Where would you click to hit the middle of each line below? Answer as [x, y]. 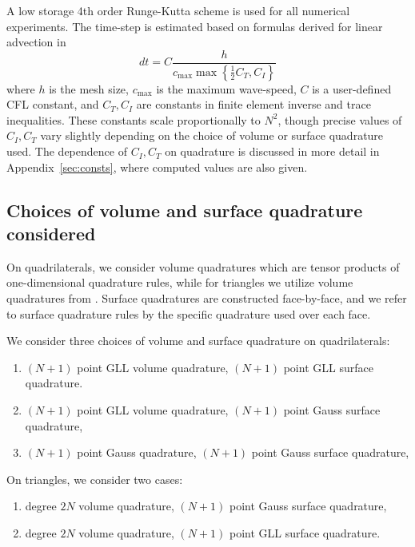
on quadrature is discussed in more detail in [272, 151]
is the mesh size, [89, 88]
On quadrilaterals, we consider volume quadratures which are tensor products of [203, 266]
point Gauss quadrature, [137, 452]
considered [51, 234]
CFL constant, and [53, 104]
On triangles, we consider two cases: [95, 479]
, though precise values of [340, 119]
